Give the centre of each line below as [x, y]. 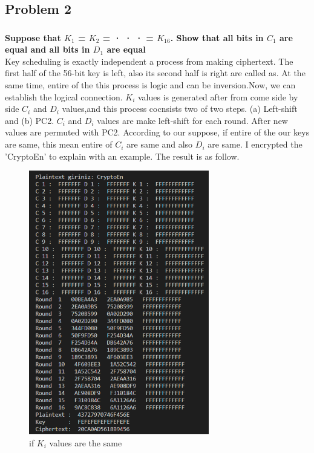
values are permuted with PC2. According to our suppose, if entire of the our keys [157, 132]
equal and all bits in [47, 49]
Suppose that [33, 37]
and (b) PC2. [30, 120]
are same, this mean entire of [59, 144]
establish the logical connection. [64, 96]
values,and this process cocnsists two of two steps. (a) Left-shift [180, 109]
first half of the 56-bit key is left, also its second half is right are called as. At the [155, 73]
